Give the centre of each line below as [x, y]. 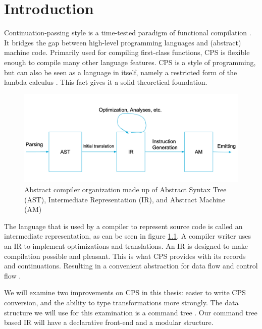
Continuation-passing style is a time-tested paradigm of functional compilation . [128, 33]
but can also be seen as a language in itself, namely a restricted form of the [121, 72]
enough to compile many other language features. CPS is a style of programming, [130, 62]
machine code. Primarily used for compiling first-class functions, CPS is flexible [127, 52]
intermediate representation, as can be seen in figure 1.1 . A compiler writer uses [128, 236]
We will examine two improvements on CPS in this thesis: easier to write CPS [125, 292]
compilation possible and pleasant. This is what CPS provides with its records [125, 256]
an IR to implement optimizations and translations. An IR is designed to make [126, 245]
